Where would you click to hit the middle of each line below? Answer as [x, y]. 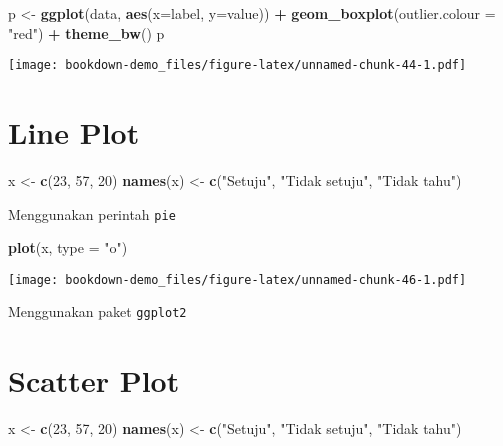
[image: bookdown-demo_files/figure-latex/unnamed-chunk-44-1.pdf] [237, 65]
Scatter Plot [94, 380]
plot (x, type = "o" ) [68, 247]
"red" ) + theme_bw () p [86, 32]
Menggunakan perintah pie [92, 213]
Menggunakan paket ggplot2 [97, 311]
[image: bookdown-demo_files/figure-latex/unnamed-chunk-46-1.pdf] [237, 279]
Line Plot [74, 132]
